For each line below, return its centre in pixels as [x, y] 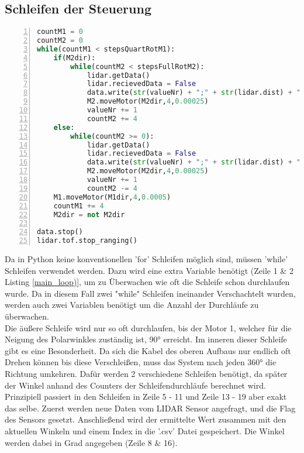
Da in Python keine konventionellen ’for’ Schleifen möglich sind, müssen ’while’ [146, 259]
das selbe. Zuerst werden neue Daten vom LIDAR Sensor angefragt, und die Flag [150, 408]
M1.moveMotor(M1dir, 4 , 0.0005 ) [112, 197]
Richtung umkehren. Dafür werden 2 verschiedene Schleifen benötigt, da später [146, 374]
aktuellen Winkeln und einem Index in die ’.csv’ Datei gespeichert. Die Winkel [145, 430]
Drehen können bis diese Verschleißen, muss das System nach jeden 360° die [141, 362]
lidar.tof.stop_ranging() [87, 241]
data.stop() [60, 232]
